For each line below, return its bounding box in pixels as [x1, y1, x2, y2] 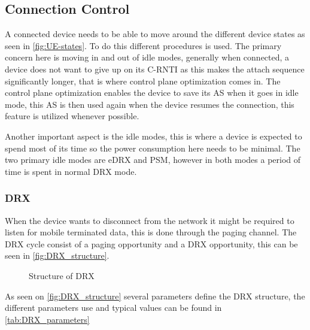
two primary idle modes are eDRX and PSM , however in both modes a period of [5, 153, 301, 166]
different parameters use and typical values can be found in [5, 301, 222, 314]
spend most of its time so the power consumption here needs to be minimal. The [5, 141, 300, 154]
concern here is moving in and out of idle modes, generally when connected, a [5, 51, 290, 63]
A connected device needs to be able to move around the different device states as [5, 28, 305, 40]
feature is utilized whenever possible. [5, 110, 139, 122]
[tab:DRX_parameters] [5, 313, 90, 325]
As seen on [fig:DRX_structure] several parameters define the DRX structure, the [5, 289, 305, 302]
